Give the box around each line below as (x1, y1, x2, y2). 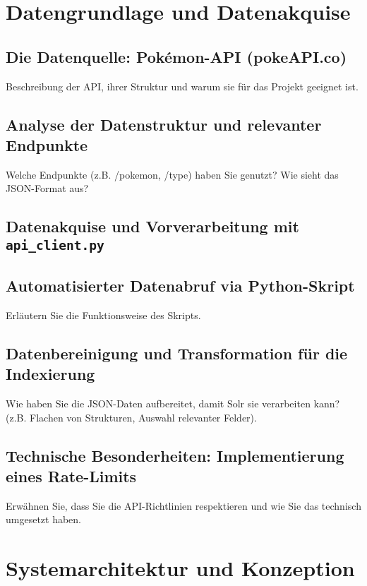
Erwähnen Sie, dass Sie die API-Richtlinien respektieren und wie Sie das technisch (6, 498, 361, 513)
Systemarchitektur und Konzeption (6, 554, 355, 582)
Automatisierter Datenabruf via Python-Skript (6, 275, 355, 297)
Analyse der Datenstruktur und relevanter (6, 113, 322, 135)
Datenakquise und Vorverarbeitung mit (6, 215, 299, 237)
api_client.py (6, 237, 104, 253)
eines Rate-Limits (6, 465, 137, 487)
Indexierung (6, 363, 95, 385)
